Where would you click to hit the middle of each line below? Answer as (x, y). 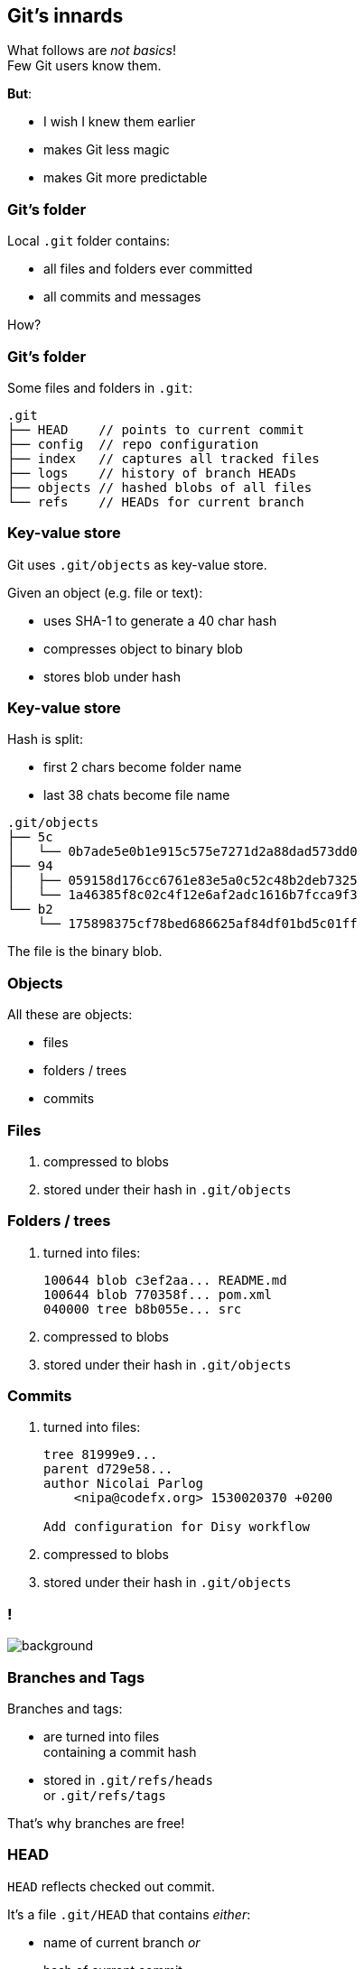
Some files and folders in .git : (100, 387)
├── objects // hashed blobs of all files (160, 487)
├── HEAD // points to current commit (156, 429)
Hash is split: (45, 739)
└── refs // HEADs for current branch (156, 502)
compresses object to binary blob (143, 648)
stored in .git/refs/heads (128, 1779)
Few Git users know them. (84, 66)
